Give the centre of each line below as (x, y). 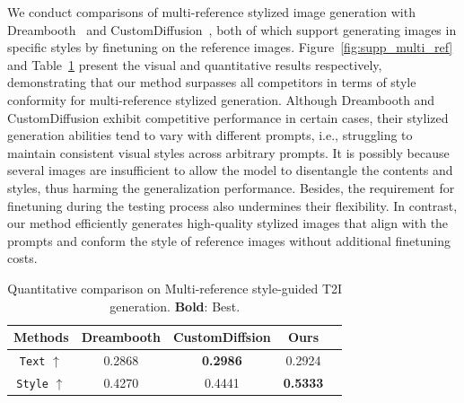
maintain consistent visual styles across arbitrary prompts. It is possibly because (228, 152)
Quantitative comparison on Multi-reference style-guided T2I (175, 288)
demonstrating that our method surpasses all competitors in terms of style (212, 82)
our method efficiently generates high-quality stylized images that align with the (228, 223)
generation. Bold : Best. (175, 306)
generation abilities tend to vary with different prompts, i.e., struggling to (210, 135)
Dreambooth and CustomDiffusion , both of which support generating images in (232, 29)
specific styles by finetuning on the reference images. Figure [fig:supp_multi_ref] (230, 47)
